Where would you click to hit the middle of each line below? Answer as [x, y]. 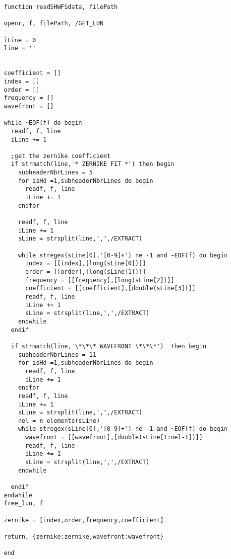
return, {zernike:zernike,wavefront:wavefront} [84, 537]
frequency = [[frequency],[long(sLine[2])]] [100, 280]
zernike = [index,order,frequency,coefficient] [84, 520]
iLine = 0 [20, 40]
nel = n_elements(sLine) [59, 421]
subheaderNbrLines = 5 [55, 173]
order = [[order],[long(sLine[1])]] [86, 272]
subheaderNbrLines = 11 [57, 355]
